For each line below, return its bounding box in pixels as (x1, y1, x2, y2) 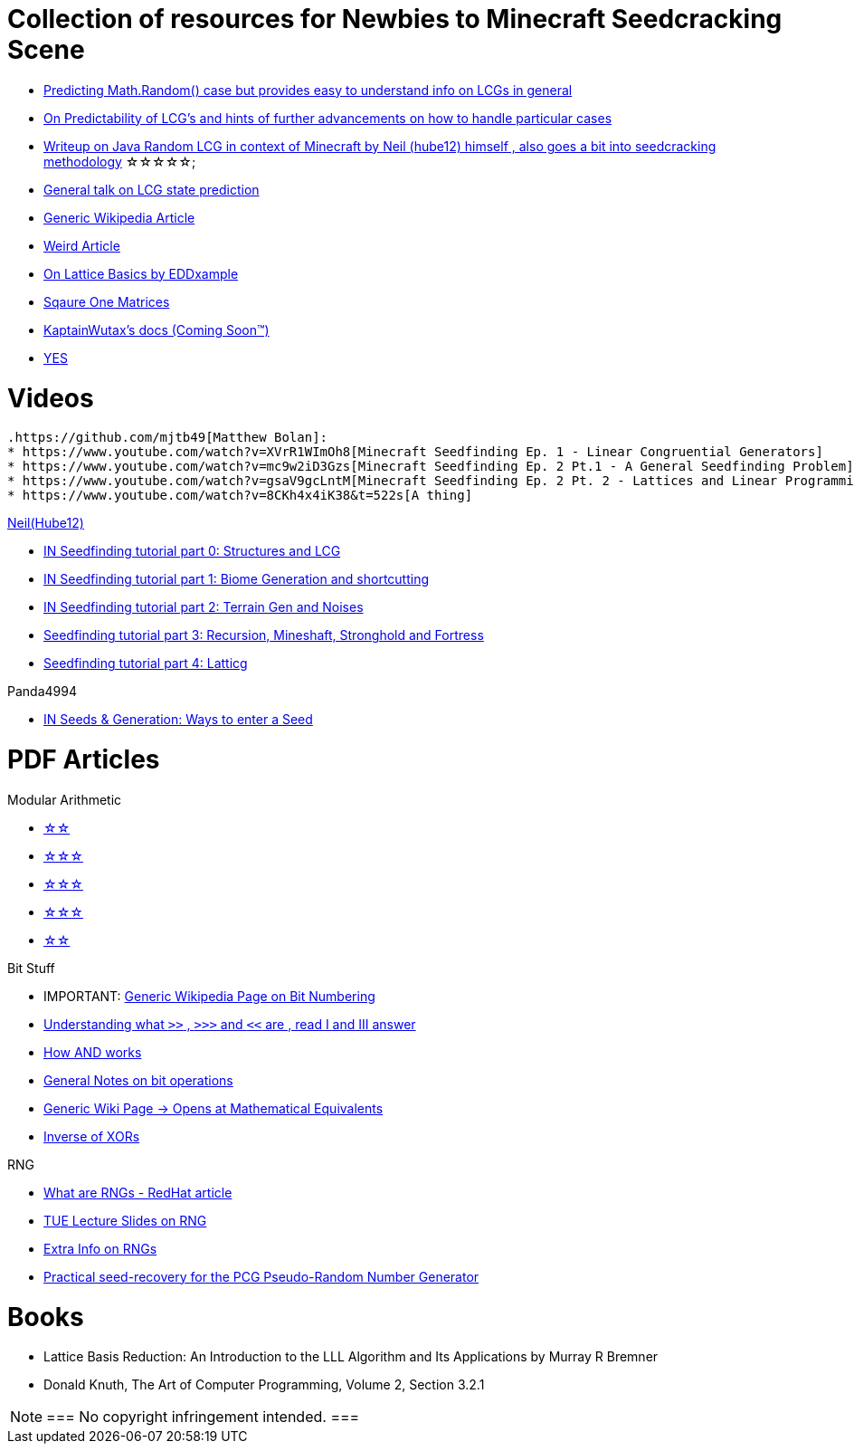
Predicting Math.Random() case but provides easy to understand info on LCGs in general (43, 81, 573, 98)
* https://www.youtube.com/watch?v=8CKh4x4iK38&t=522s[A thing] (7, 488, 473, 503)
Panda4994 (7, 683, 77, 700)
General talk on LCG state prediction (43, 181, 260, 197)
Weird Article (43, 237, 120, 253)
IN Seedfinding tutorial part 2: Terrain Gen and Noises (43, 599, 364, 616)
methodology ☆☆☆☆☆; (43, 153, 196, 169)
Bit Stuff (7, 959, 55, 976)
